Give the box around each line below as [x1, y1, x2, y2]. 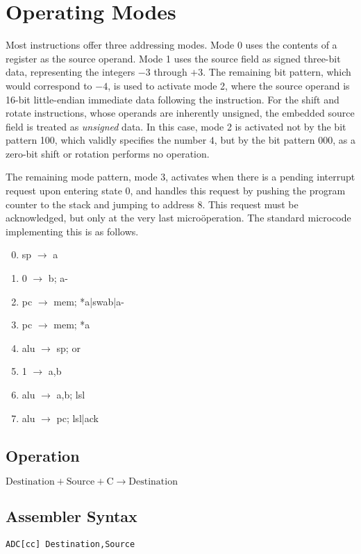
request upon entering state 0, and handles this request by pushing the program [6, 183, 346, 198]
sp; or [56, 340, 81, 355]
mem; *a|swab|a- [53, 294, 124, 308]
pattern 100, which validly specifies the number [6, 133, 207, 147]
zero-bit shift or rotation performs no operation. [6, 146, 210, 160]
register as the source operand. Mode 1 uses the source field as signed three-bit [6, 51, 341, 65]
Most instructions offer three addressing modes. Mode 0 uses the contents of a [6, 37, 337, 52]
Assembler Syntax [6, 505, 137, 526]
